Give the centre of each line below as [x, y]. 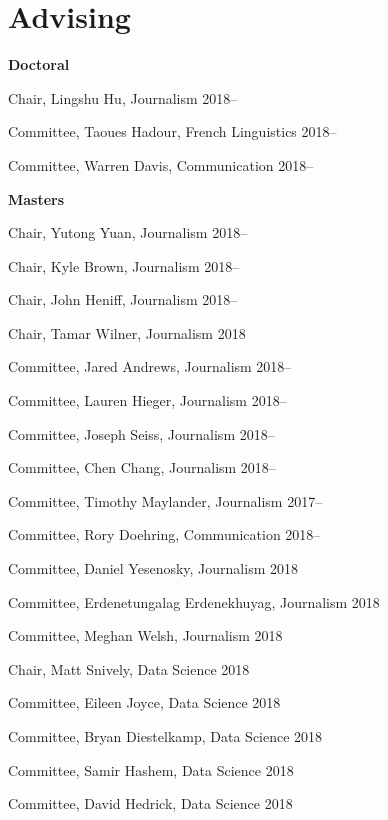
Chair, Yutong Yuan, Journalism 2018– [128, 232]
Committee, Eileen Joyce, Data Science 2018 [144, 702]
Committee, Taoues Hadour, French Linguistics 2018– [172, 131]
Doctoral [39, 64]
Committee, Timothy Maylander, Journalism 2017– [165, 500]
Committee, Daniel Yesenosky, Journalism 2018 [153, 568]
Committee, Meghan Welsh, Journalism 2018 [145, 635]
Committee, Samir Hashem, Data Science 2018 [151, 769]
